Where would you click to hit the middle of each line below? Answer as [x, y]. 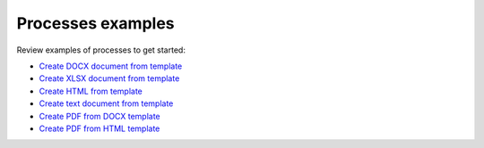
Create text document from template [106, 103]
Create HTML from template [91, 91]
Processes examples [95, 23]
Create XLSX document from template [109, 78]
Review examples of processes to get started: [101, 50]
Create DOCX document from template [111, 66]
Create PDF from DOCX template [99, 116]
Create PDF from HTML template [99, 128]
